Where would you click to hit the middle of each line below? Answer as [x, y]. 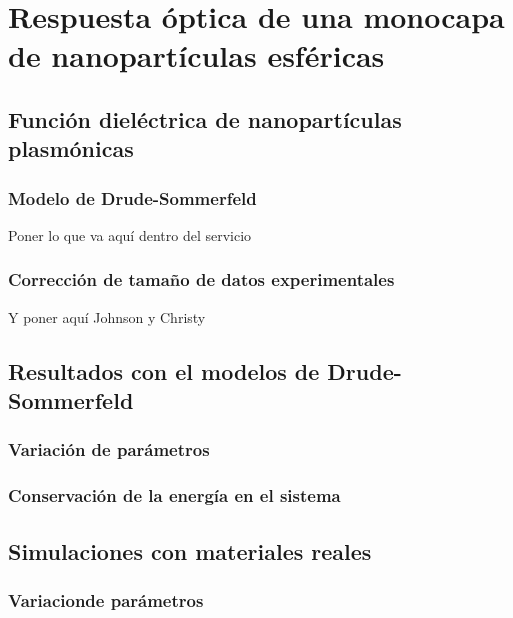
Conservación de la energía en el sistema [174, 495]
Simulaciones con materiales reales [190, 550]
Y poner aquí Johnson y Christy [107, 316]
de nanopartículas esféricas [196, 55]
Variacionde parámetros [106, 599]
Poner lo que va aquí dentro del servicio [130, 234]
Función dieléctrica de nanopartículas [205, 118]
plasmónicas [71, 148]
